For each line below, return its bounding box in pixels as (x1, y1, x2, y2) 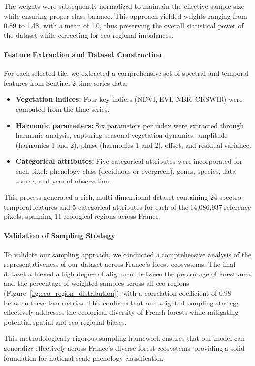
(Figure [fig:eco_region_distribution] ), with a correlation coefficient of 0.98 (4, 288, 231, 298)
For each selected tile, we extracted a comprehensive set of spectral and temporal (4, 68, 249, 78)
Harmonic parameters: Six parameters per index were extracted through (15, 120, 244, 130)
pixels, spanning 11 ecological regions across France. (4, 211, 160, 221)
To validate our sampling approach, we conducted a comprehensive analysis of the (4, 249, 252, 259)
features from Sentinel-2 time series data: (4, 77, 128, 88)
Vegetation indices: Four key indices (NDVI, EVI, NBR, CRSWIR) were (15, 94, 243, 104)
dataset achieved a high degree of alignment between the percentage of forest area (4, 268, 251, 278)
